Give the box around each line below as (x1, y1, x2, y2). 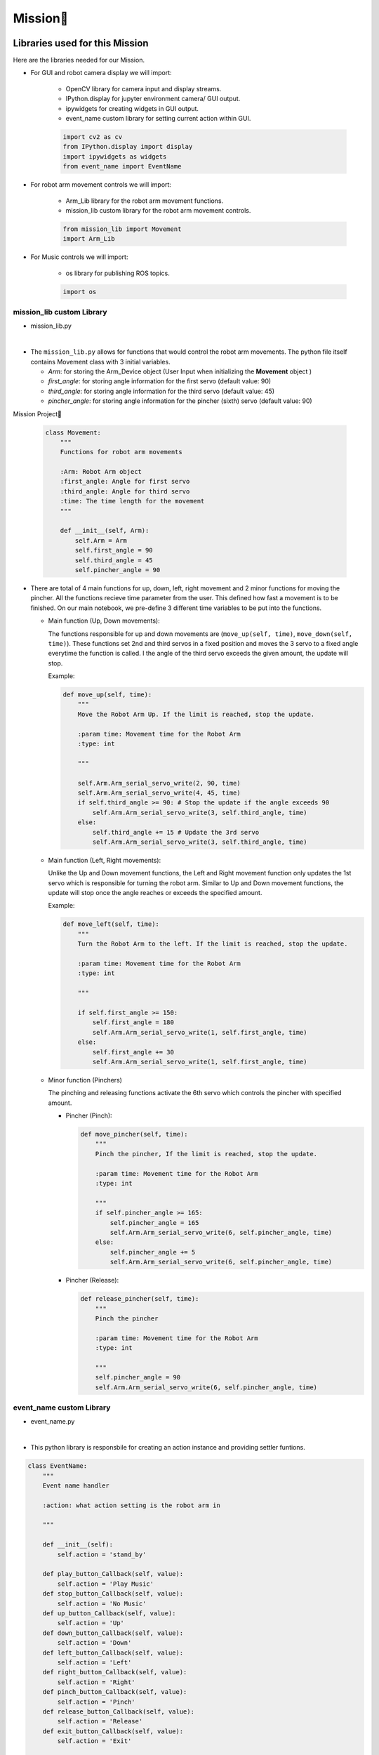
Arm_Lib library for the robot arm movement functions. (65, 197, 224, 205)
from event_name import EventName (62, 162, 182, 171)
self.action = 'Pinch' (57, 1697, 136, 1706)
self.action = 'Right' (57, 1678, 136, 1686)
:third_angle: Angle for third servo (60, 487, 190, 495)
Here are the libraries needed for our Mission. (13, 56, 145, 65)
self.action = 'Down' (57, 1639, 132, 1647)
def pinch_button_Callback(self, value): (42, 1688, 187, 1696)
